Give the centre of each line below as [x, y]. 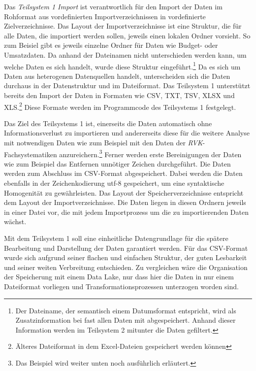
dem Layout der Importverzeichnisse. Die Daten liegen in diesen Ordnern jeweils [125, 202]
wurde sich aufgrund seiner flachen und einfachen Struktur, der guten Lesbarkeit [126, 257]
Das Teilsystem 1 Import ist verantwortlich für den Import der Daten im [113, 6]
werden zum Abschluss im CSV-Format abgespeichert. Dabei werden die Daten [123, 173]
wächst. [15, 221]
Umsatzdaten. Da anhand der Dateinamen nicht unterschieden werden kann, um [125, 54]
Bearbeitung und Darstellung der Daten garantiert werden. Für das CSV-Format [126, 248]
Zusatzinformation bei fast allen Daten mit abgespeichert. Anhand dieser [126, 320]
